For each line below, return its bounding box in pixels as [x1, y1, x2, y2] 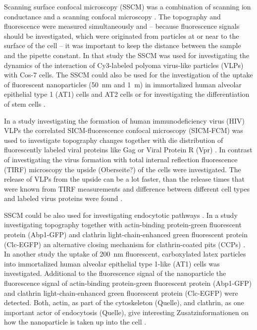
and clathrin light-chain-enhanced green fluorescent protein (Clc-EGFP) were [4, 287, 238, 298]
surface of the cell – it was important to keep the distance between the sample [4, 40, 241, 51]
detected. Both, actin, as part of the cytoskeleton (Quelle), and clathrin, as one [4, 297, 244, 308]
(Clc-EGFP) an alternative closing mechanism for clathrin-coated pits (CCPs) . [4, 239, 246, 249]
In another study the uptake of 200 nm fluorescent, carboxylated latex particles [4, 249, 246, 259]
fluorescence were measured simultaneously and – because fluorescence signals [4, 21, 240, 31]
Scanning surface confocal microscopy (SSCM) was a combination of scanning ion [4, 1, 251, 11]
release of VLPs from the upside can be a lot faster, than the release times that [4, 174, 245, 184]
